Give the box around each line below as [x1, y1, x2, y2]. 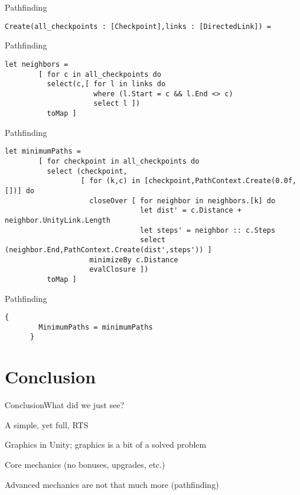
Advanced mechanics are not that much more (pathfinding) [5, 478, 219, 490]
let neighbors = [5, 60, 69, 69]
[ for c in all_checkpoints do [38, 70, 161, 79]
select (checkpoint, [47, 167, 128, 175]
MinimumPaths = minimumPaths [38, 323, 153, 331]
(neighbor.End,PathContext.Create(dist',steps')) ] [5, 245, 212, 254]
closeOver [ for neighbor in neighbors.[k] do [89, 196, 276, 205]
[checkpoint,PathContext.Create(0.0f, [144, 177, 296, 185]
